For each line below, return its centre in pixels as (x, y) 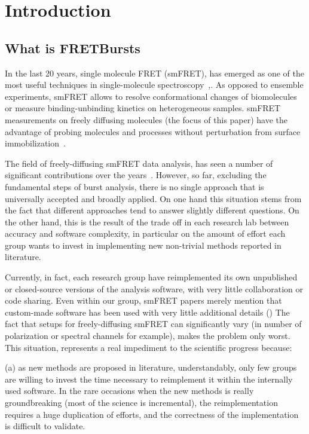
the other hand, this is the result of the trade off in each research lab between (147, 221)
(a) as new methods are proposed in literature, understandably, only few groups (151, 367)
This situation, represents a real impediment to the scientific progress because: (149, 347)
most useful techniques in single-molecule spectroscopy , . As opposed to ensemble (154, 85)
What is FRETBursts (73, 48)
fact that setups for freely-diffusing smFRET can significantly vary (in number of (153, 324)
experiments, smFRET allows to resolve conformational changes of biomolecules (151, 96)
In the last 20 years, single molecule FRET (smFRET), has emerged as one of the (154, 73)
